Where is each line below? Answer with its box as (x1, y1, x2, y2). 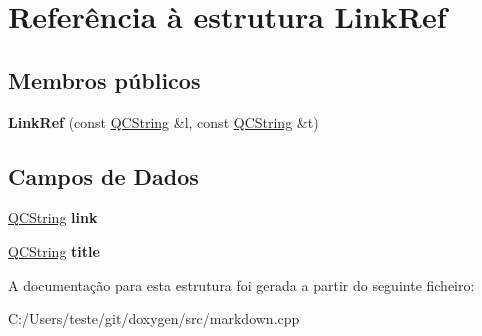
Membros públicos (8, 64, 201, 95)
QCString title (8, 240, 100, 261)
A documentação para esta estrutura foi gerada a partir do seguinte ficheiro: (8, 274, 475, 295)
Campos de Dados (8, 160, 199, 191)
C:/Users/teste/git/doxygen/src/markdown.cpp (8, 308, 300, 329)
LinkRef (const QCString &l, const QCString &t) (8, 111, 319, 132)
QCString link (8, 207, 98, 228)
